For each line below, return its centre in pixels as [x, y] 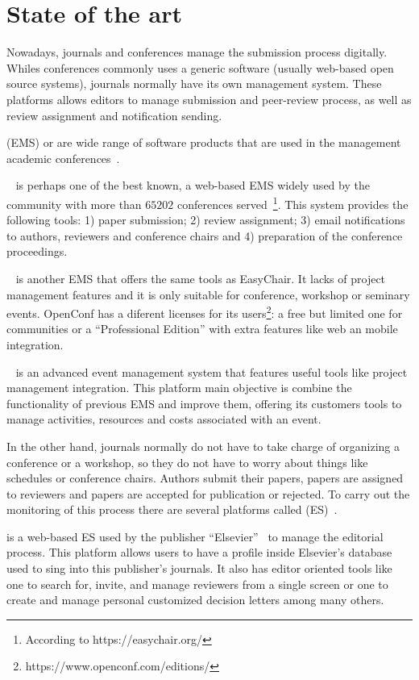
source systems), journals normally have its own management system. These [194, 83]
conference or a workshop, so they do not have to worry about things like [187, 462]
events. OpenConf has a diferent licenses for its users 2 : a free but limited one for [205, 312]
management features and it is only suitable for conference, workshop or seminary [208, 294]
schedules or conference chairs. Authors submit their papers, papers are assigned [205, 478]
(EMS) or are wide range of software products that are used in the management [204, 142]
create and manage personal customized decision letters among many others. [195, 600]
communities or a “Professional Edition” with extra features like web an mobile [202, 329]
